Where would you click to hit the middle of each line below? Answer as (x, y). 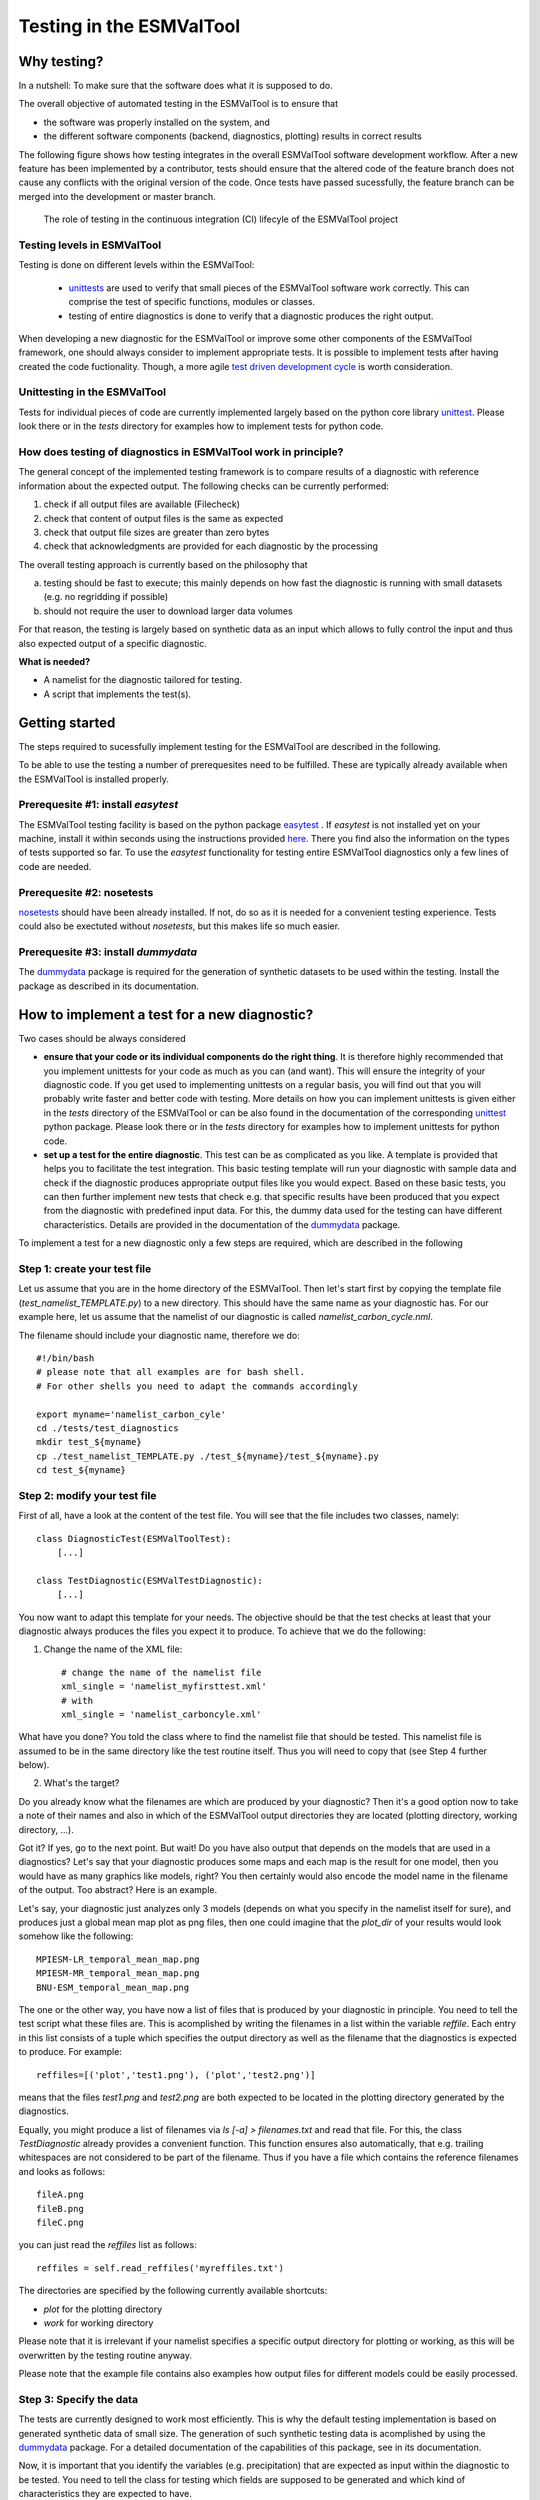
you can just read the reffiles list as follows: (107, 2245)
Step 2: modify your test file (87, 1495)
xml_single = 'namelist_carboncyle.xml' (161, 1714)
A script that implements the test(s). (117, 694)
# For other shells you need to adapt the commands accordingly (197, 1386)
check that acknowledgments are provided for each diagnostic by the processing (211, 546)
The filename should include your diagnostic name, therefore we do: (159, 1335)
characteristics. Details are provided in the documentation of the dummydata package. (222, 1224)
